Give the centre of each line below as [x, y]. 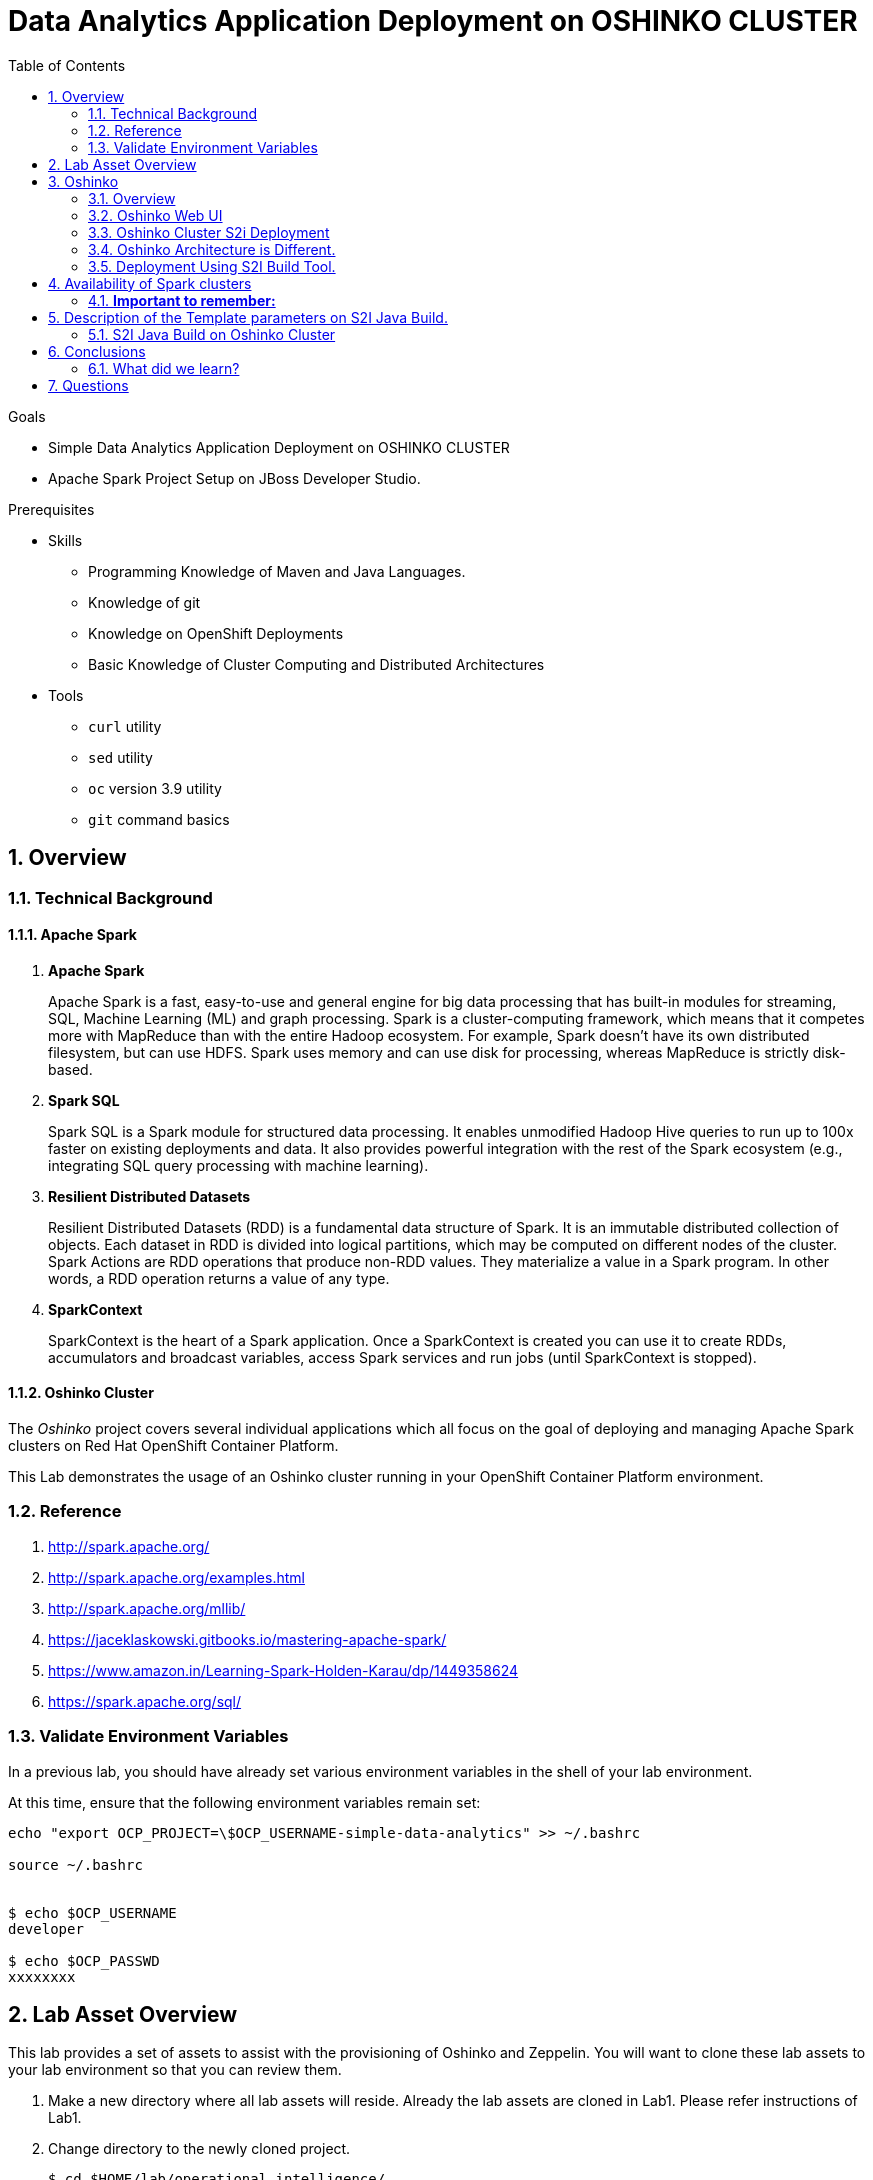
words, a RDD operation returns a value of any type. [219, 1278]
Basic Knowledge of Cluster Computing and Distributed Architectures [316, 664]
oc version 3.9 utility [155, 788]
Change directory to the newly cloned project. [199, 2149]
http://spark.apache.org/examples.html [176, 1577]
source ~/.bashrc [75, 1864]
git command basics [159, 819]
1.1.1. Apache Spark [72, 935]
